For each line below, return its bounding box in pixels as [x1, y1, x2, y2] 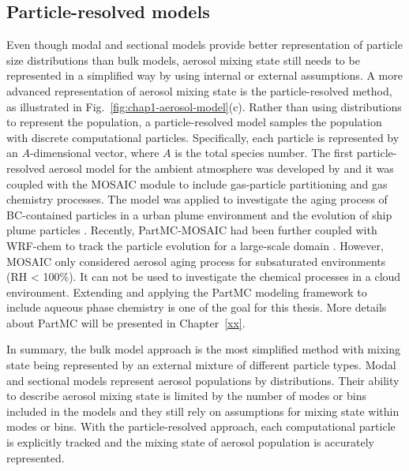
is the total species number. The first [174, 144, 354, 161]
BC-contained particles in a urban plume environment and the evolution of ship [6, 206, 392, 222]
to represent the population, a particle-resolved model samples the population [6, 114, 382, 130]
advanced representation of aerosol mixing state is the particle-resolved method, [6, 82, 392, 99]
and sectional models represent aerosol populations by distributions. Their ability [6, 372, 400, 388]
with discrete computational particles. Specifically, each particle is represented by [6, 129, 400, 145]
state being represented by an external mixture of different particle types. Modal [6, 357, 396, 373]
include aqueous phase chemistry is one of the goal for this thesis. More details [6, 299, 387, 316]
